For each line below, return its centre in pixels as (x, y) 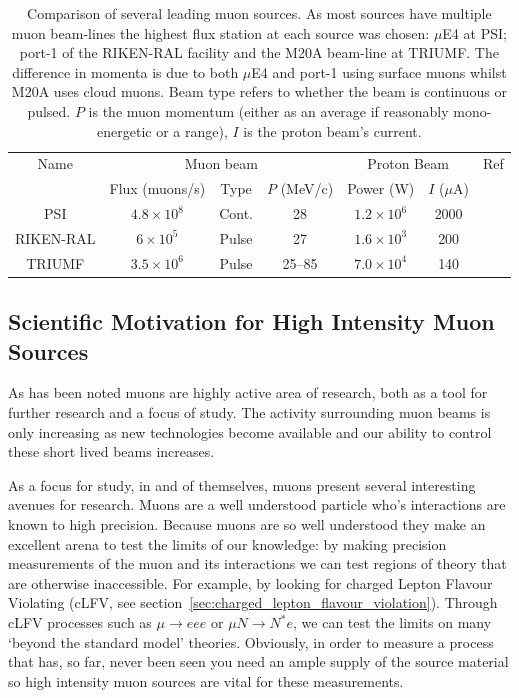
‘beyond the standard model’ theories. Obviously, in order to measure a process (251, 641)
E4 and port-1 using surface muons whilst (379, 71)
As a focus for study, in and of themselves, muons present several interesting (242, 484)
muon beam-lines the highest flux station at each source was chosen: (220, 32)
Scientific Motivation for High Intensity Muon (251, 321)
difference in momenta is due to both (125, 71)
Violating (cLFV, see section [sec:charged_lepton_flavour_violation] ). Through (253, 602)
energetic (124, 130)
